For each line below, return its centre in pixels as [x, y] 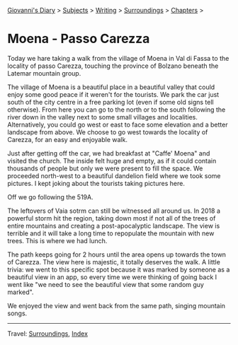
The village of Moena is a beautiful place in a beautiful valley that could [111, 87]
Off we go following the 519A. [50, 197]
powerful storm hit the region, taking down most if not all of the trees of [112, 218]
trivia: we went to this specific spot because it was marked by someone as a [119, 269]
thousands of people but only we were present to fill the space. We [105, 168]
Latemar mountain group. [44, 73]
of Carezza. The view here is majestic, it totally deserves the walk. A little [114, 262]
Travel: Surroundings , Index [48, 333]
